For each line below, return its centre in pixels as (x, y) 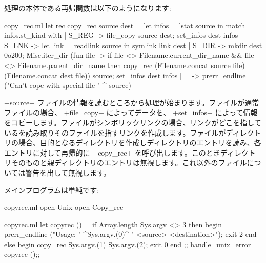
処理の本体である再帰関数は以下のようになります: (88, 8)
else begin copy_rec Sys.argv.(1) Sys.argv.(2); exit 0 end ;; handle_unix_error (128, 244)
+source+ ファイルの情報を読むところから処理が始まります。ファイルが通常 (132, 102)
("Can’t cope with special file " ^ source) (68, 85)
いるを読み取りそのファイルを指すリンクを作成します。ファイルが (115, 132)
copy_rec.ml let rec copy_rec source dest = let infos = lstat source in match (125, 25)
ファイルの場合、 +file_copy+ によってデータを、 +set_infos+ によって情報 (131, 112)
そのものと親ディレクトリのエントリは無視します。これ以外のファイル (129, 162)
